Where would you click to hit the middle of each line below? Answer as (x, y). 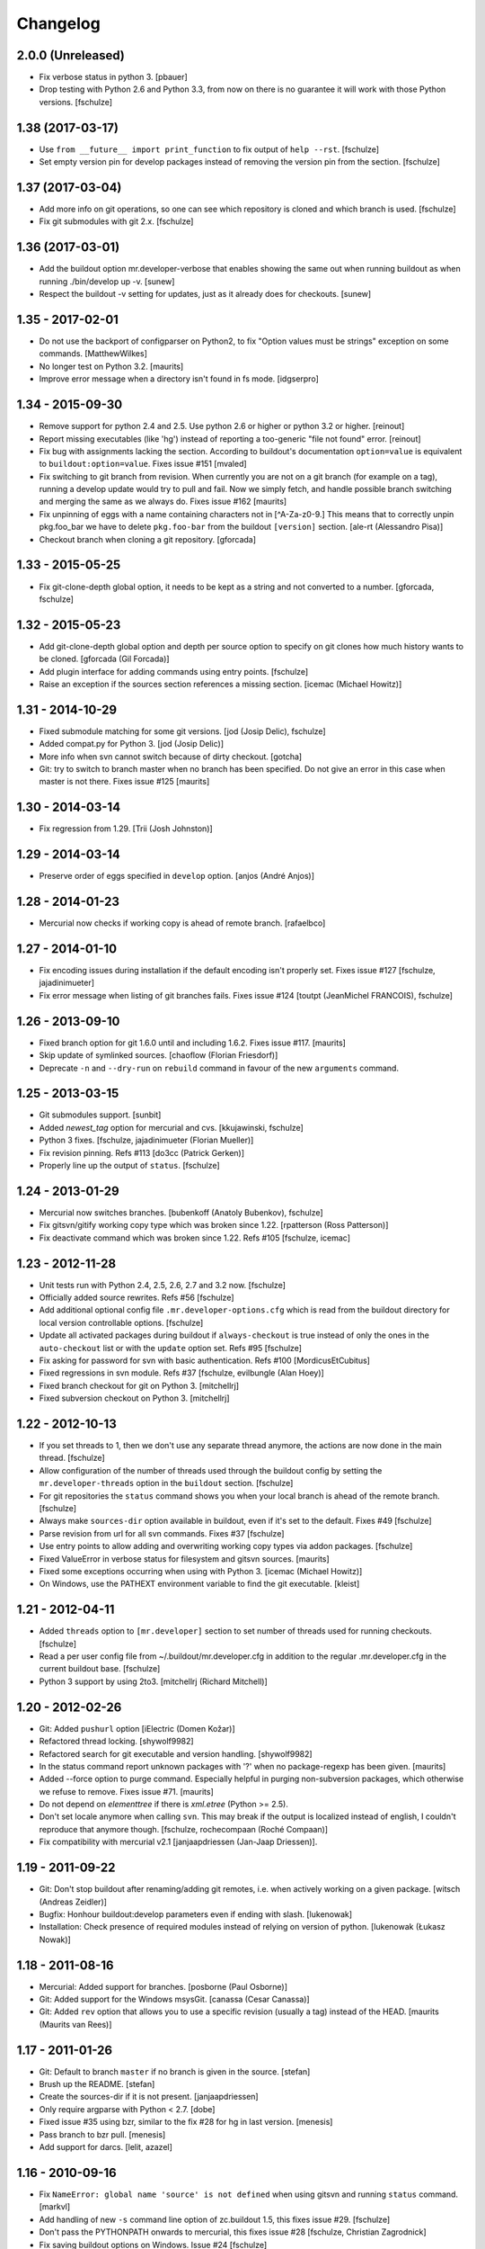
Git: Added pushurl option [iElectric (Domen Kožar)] (137, 1728)
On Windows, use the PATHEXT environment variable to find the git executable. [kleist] (199, 1584)
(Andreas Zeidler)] (73, 1902)
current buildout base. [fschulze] (100, 1669)
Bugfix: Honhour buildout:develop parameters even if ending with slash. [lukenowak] (196, 1914)
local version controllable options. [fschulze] (121, 1322)
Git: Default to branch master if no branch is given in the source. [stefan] (175, 2071)
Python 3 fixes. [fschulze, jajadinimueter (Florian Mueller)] (146, 1140)
